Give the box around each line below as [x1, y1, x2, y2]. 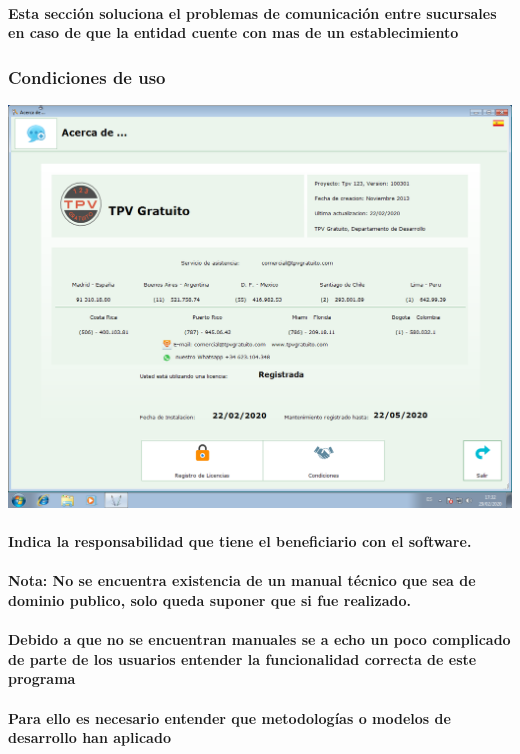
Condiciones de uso [8, 64, 166, 89]
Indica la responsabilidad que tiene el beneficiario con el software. [8, 531, 472, 552]
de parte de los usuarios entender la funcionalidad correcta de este [8, 648, 477, 669]
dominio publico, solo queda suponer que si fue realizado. [8, 590, 411, 611]
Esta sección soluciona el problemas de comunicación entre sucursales [8, 2, 497, 23]
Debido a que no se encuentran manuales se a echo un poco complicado [8, 629, 511, 650]
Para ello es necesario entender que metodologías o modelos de [8, 707, 451, 728]
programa [8, 668, 76, 689]
